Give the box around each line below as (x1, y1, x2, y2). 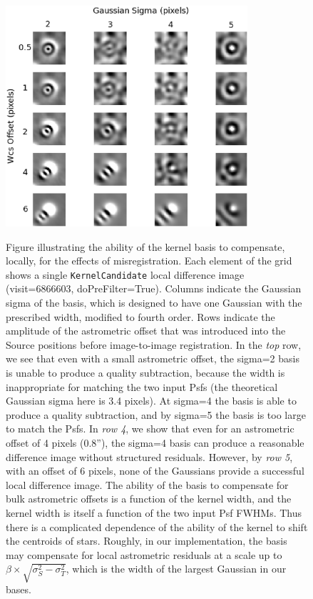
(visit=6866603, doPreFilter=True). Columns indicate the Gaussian (6, 281, 302, 296)
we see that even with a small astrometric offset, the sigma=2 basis (6, 351, 299, 366)
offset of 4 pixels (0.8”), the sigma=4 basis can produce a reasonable (6, 435, 304, 450)
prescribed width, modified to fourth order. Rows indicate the (6, 309, 275, 324)
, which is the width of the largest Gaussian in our (66, 561, 287, 576)
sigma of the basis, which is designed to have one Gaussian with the (6, 295, 302, 310)
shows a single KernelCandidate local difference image (6, 267, 245, 282)
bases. (6, 582, 31, 597)
